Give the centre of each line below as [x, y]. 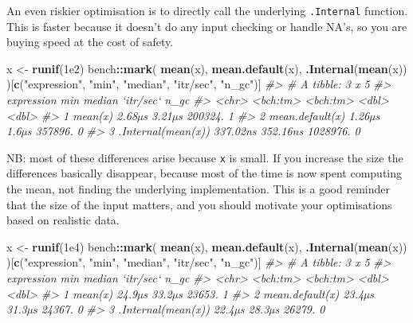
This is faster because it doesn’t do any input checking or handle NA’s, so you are [207, 26]
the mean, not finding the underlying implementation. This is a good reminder [198, 189]
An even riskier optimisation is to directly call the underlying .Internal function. [207, 10]
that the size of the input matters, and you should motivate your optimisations [199, 204]
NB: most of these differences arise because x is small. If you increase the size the [205, 157]
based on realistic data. [63, 220]
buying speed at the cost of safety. [90, 42]
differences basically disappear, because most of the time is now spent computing [205, 173]
